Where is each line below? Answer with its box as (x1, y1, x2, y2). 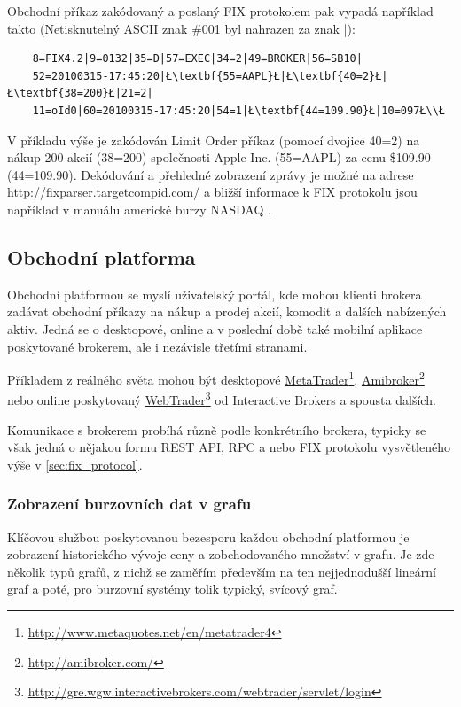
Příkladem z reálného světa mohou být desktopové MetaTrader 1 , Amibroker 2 (7, 368, 425, 388)
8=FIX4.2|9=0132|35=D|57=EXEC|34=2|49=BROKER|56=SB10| (32, 52, 363, 66)
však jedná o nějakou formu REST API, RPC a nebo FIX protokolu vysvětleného (7, 438, 450, 456)
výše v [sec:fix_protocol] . (7, 454, 143, 473)
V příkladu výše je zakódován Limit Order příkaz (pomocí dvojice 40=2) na (7, 130, 420, 149)
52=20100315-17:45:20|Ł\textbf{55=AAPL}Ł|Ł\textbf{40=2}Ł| (32, 69, 388, 82)
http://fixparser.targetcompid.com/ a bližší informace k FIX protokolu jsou (7, 183, 418, 201)
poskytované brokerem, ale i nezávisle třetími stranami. (7, 337, 308, 355)
